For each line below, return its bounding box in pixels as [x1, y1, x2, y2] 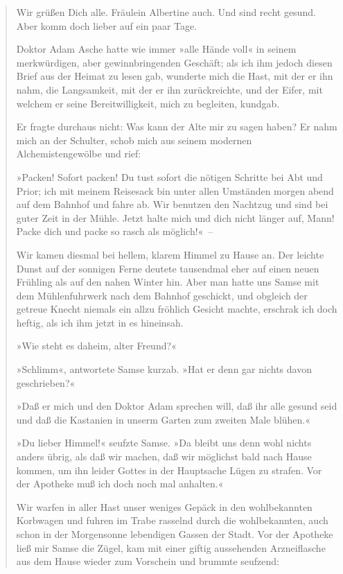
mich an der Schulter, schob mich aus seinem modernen [16, 132, 252, 147]
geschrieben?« [16, 375, 76, 390]
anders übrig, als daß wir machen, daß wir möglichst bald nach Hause [16, 449, 312, 464]
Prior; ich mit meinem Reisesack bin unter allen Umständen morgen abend [16, 183, 334, 198]
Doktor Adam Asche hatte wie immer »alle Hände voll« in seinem [16, 42, 297, 56]
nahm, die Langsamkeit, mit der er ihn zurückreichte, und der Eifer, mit [16, 82, 323, 96]
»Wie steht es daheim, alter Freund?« [16, 338, 177, 353]
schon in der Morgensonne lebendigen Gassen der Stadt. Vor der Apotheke [16, 527, 333, 541]
